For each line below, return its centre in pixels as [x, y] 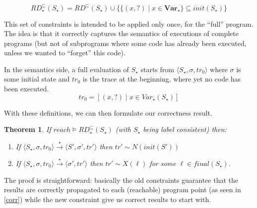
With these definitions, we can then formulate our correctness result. [108, 112]
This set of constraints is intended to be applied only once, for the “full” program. [129, 23]
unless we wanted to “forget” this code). [65, 53]
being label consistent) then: [185, 129]
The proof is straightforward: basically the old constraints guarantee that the [121, 180]
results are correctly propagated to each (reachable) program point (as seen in [123, 189]
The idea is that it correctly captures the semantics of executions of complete [121, 33]
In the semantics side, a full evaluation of [66, 69]
